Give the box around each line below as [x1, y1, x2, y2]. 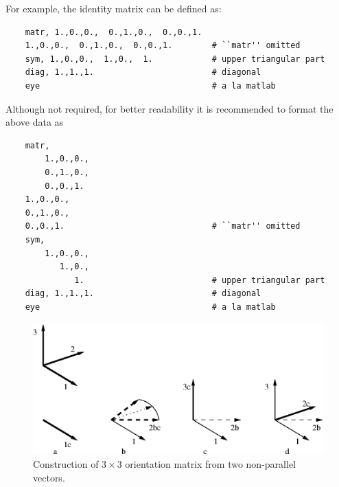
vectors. [33, 470, 65, 484]
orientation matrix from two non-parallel [125, 456, 296, 471]
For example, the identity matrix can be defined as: [5, 1, 222, 15]
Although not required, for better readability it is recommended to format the [5, 101, 334, 115]
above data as [5, 115, 64, 129]
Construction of [33, 456, 99, 471]
